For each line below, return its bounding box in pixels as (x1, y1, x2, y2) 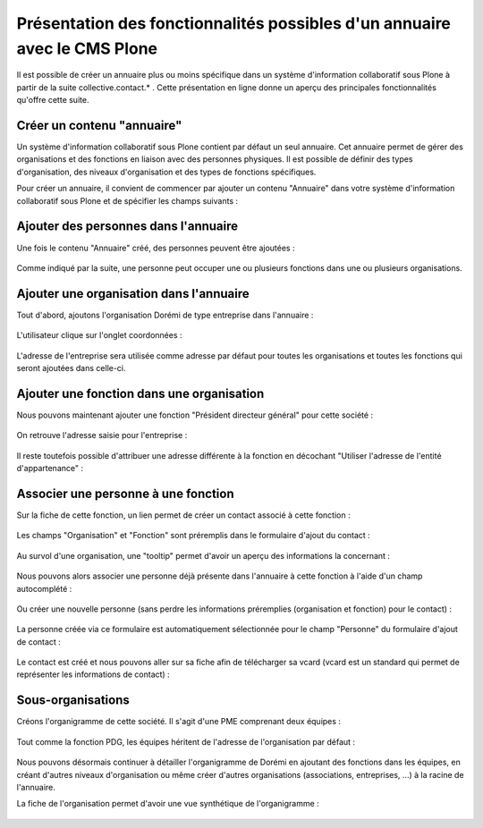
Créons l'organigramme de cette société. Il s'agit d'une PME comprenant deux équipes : (16, 716, 342, 727)
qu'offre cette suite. (16, 95, 89, 106)
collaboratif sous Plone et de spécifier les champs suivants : (16, 195, 239, 206)
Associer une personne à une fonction (16, 486, 234, 501)
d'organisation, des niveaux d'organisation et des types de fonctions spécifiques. (16, 166, 317, 177)
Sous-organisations (16, 693, 130, 708)
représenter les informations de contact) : (16, 669, 170, 680)
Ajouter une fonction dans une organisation (16, 385, 265, 401)
